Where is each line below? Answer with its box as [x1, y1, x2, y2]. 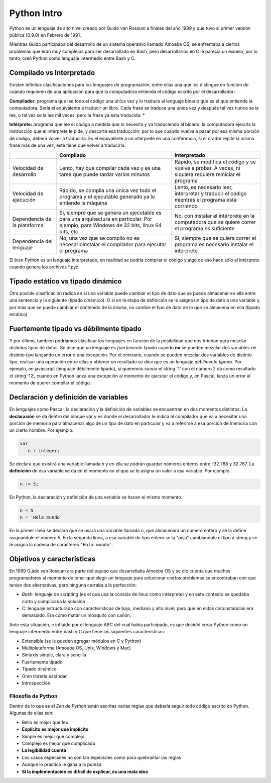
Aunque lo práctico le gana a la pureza [22, 761, 102, 767]
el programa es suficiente [174, 225, 235, 232]
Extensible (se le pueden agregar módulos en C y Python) [22, 638, 142, 644]
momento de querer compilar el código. [9, 380, 91, 386]
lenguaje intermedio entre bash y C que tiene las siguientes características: [9, 629, 165, 635]
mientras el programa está [174, 196, 237, 203]
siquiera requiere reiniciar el [174, 171, 241, 178]
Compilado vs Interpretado [9, 68, 95, 77]
